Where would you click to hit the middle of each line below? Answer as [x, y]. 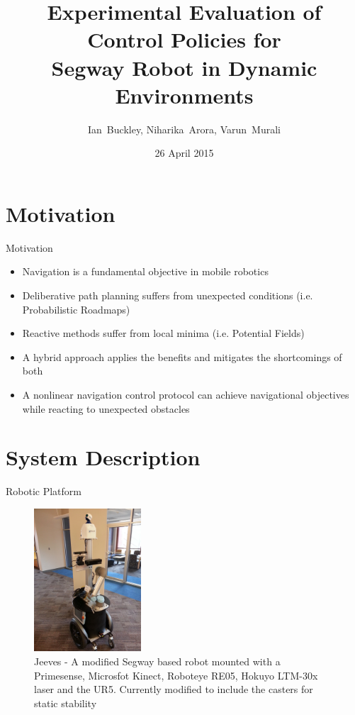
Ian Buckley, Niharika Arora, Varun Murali [184, 129]
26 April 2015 [184, 153]
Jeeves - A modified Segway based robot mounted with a [157, 661]
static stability [66, 703]
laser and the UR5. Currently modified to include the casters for [174, 689]
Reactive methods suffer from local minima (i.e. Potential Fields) [163, 333]
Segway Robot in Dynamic [184, 67]
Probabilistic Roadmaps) [76, 309]
